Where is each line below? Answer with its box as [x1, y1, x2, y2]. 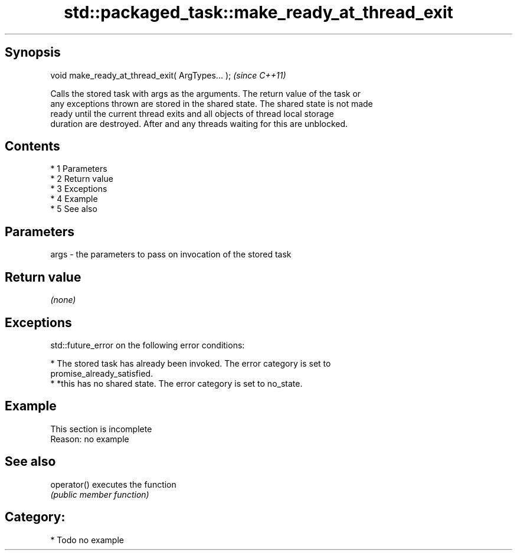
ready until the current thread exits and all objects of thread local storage [50, 108, 334, 119]
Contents [5, 139, 60, 154]
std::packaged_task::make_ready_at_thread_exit [64, 2, 453, 22]
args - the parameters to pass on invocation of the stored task [50, 249, 292, 260]
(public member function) [50, 489, 149, 500]
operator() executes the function [50, 479, 176, 489]
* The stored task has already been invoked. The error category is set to [50, 358, 331, 368]
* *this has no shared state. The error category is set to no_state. [50, 378, 303, 389]
